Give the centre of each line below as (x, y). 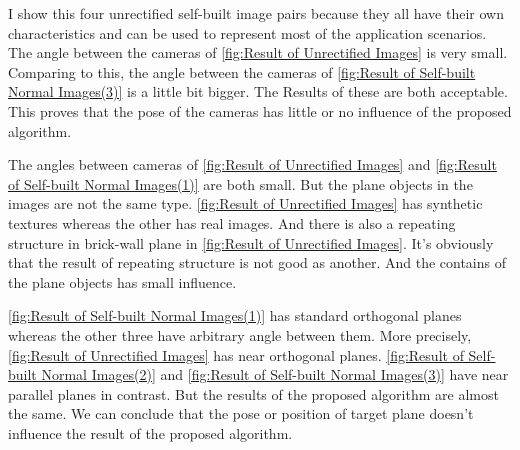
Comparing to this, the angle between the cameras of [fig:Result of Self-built (242, 71)
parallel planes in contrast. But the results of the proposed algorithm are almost (253, 393)
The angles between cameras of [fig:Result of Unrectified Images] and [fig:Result (252, 164)
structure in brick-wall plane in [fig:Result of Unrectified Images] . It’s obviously (251, 242)
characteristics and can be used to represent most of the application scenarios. (247, 32)
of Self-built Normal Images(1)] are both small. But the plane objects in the (240, 183)
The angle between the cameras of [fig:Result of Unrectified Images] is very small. (258, 52)
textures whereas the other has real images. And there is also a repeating (232, 222)
